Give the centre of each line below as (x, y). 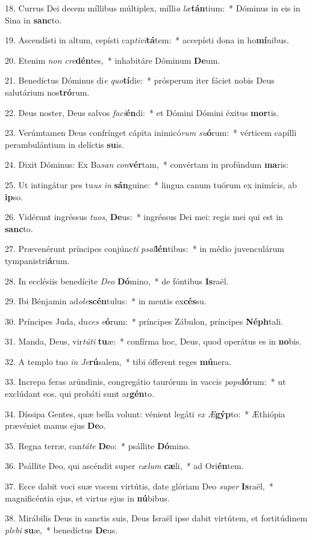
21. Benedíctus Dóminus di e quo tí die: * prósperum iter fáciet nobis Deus (140, 80)
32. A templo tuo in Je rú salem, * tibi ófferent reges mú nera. (118, 361)
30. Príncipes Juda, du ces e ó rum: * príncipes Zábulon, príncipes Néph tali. (144, 321)
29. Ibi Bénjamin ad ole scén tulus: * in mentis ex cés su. (106, 301)
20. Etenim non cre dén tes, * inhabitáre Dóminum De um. (113, 60)
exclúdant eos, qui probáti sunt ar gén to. (80, 394)
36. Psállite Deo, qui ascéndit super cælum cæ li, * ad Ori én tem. (124, 466)
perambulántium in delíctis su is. (64, 144)
